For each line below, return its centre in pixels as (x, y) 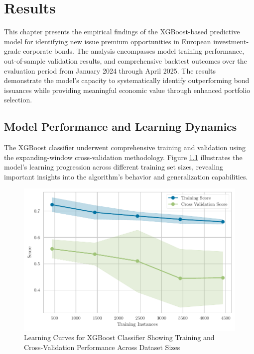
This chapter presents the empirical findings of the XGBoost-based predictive (122, 32)
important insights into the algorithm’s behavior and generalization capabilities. (126, 176)
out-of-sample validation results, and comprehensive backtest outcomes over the (126, 60)
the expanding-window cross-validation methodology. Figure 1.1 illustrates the (123, 157)
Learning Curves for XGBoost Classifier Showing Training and (119, 337)
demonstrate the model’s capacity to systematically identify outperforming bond (127, 80)
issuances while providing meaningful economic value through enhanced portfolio (127, 90)
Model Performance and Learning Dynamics (121, 127)
